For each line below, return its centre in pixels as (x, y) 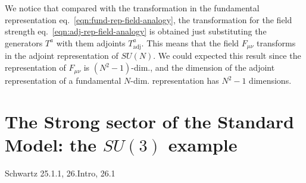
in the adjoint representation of (62, 56)
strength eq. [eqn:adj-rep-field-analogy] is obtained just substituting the (136, 31)
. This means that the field (190, 42)
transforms (276, 42)
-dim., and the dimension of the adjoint (203, 67)
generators (24, 42)
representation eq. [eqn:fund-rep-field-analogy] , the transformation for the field (149, 19)
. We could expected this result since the (227, 56)
